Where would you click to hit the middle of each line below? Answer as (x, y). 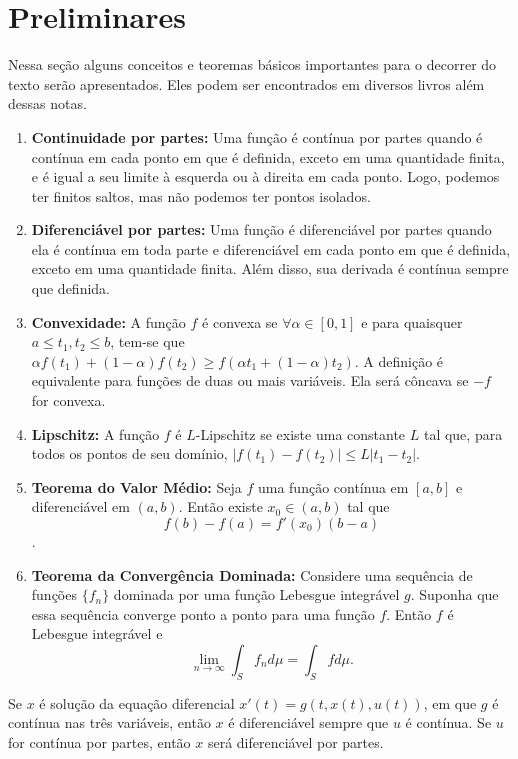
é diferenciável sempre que (308, 722)
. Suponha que (454, 594)
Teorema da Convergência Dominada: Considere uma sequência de (252, 574)
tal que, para (463, 433)
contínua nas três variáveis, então (109, 722)
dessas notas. (47, 103)
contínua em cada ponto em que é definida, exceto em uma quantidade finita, (268, 156)
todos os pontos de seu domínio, (129, 453)
